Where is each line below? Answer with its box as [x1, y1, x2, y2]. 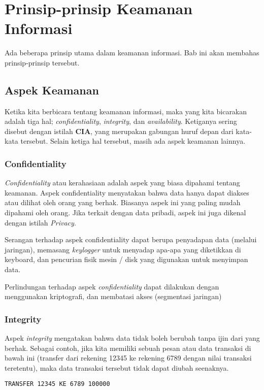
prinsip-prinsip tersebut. [5, 57, 80, 68]
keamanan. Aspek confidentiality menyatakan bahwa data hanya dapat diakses [5, 187, 249, 198]
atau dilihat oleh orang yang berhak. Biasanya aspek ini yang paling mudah [5, 197, 241, 208]
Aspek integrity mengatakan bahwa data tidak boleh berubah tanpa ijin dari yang [5, 333, 260, 343]
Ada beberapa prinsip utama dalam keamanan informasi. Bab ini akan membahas [5, 47, 259, 58]
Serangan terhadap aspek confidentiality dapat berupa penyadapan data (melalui [5, 234, 257, 245]
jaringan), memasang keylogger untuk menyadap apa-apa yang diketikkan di [5, 244, 241, 254]
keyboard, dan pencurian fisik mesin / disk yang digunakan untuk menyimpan [5, 254, 248, 265]
